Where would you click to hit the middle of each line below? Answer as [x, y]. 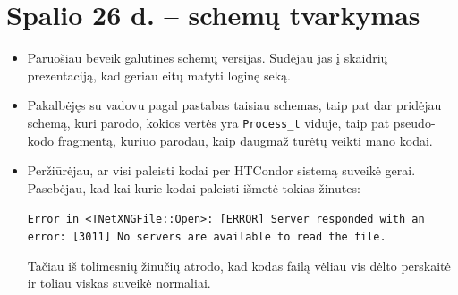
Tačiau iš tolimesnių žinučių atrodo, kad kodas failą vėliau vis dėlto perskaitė [239, 265]
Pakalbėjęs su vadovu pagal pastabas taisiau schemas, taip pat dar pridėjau [234, 105]
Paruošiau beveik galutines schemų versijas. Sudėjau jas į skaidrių [208, 58]
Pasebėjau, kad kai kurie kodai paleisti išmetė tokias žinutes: [194, 187]
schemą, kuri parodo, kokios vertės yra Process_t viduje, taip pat [208, 122]
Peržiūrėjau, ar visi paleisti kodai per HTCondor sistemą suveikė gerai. [221, 170]
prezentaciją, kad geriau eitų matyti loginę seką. [159, 75]
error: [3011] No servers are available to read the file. [207, 237]
